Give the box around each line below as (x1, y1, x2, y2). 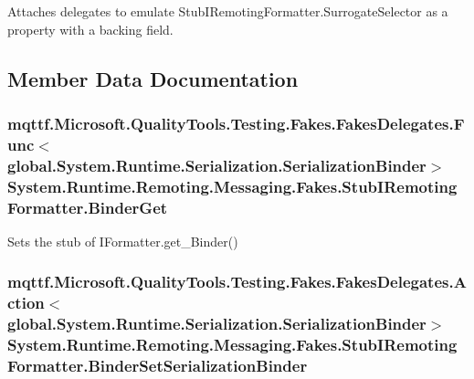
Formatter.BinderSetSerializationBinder (7, 354, 308, 377)
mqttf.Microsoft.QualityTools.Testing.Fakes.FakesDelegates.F (7, 111, 465, 134)
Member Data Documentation (7, 64, 299, 92)
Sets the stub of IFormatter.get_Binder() (7, 231, 238, 250)
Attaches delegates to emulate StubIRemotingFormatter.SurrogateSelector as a (7, 2, 448, 20)
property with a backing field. (7, 19, 174, 38)
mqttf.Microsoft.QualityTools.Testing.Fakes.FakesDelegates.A (7, 270, 467, 293)
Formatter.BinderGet (7, 195, 168, 218)
